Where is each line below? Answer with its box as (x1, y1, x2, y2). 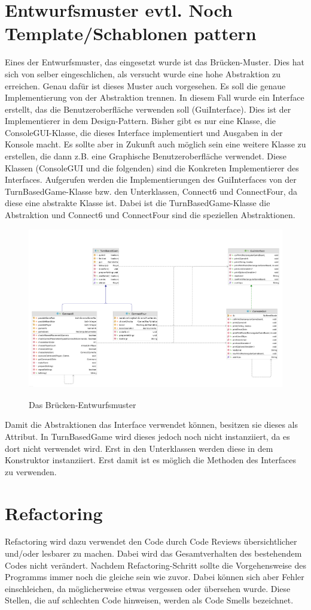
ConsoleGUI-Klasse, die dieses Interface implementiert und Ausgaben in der (5, 126, 283, 138)
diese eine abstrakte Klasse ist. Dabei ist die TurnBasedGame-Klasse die (5, 197, 270, 209)
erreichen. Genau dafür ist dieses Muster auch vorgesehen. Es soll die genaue (5, 79, 286, 92)
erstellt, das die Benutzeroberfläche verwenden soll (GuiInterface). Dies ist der (5, 102, 291, 115)
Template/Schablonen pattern (5, 21, 257, 46)
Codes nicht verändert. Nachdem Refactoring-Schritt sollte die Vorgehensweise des (5, 558, 306, 571)
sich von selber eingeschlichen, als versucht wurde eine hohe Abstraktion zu (5, 67, 281, 80)
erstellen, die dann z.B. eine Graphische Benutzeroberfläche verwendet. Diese (5, 150, 286, 162)
